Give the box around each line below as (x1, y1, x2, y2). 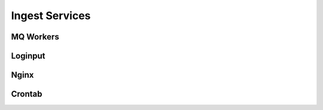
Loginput (11, 51, 45, 61)
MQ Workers (11, 32, 59, 42)
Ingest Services (11, 9, 91, 22)
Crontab (11, 89, 42, 99)
